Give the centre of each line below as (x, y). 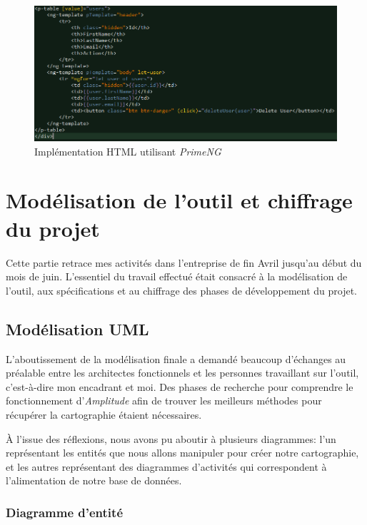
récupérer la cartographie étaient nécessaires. (104, 414)
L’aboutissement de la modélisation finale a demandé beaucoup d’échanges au (176, 358)
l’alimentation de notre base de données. (94, 480)
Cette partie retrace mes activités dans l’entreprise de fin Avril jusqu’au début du (184, 262)
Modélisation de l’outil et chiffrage (179, 200)
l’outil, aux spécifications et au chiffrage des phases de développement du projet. (182, 290)
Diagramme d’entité (65, 512)
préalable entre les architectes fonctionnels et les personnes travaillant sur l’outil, (182, 373)
